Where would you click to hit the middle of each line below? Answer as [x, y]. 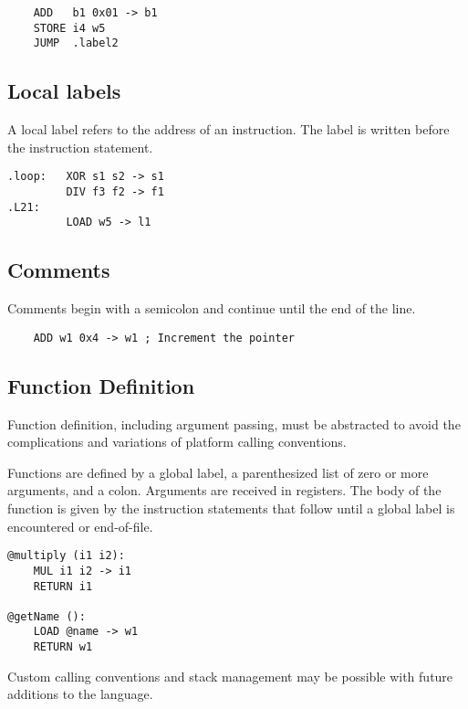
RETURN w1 [63, 647]
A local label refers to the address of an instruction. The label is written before [229, 129]
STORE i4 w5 [69, 28]
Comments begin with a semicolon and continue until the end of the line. [212, 308]
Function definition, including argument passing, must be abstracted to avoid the [234, 423]
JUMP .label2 [76, 43]
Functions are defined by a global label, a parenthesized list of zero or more [218, 472]
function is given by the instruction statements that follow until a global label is [231, 508]
